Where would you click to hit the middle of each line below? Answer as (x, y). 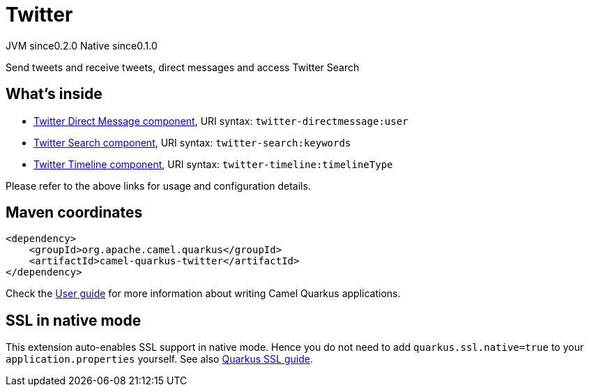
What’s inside (54, 94)
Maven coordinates (74, 213)
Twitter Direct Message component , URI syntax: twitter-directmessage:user (221, 121)
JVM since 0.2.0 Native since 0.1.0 (82, 45)
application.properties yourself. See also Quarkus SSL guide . (159, 359)
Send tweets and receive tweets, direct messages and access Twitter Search (183, 67)
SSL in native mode (74, 320)
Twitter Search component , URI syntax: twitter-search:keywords (192, 142)
